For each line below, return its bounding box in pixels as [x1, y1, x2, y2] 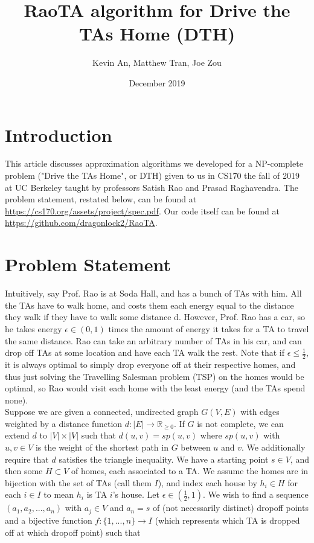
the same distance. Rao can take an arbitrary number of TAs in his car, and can [5, 334, 302, 347]
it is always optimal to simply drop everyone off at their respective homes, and [5, 358, 296, 370]
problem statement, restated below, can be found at [5, 193, 197, 205]
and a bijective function [5, 513, 92, 526]
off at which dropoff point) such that [5, 525, 141, 538]
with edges [240, 405, 280, 418]
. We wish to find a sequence [203, 488, 309, 501]
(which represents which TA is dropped [155, 513, 300, 526]
